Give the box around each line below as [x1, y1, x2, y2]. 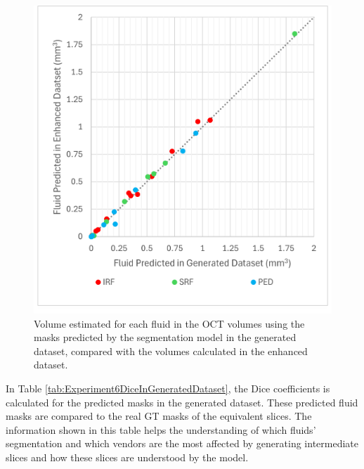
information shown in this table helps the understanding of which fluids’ [6, 422, 316, 437]
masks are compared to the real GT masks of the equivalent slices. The [6, 409, 312, 423]
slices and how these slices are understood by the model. [6, 450, 249, 465]
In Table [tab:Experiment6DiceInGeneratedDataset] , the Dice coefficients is [6, 381, 330, 396]
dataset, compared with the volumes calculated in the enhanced [34, 343, 308, 358]
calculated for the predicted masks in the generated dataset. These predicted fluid [6, 394, 358, 409]
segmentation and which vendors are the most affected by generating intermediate [6, 436, 359, 451]
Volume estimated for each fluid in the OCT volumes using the [34, 316, 305, 330]
